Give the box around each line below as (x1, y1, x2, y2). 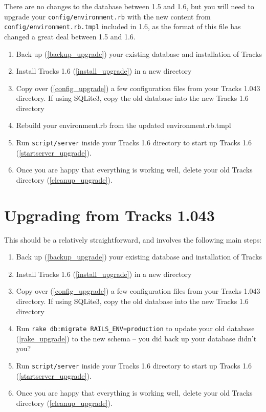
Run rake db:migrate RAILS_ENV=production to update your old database (16, 323, 255, 334)
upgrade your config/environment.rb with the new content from (4, 11, 211, 21)
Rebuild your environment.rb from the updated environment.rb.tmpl (16, 120, 231, 131)
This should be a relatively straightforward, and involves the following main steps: (4, 234, 262, 245)
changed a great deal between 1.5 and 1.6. (4, 31, 136, 41)
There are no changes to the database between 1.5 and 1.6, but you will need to (4, 1, 254, 11)
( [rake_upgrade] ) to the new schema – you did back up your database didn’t (16, 333, 257, 343)
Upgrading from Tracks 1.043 (4, 204, 215, 225)
